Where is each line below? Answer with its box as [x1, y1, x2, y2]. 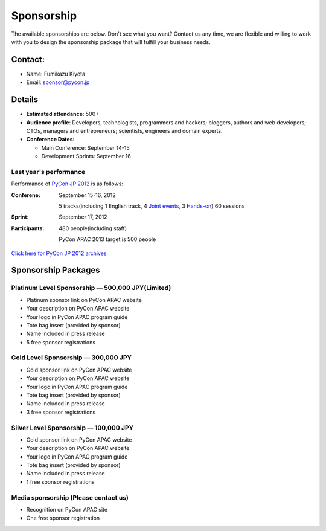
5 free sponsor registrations [26, 338, 96, 346]
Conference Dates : [26, 136, 75, 143]
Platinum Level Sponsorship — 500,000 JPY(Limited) [11, 284, 171, 292]
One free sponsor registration [26, 514, 100, 522]
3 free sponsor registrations [26, 408, 96, 416]
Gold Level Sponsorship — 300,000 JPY [11, 353, 132, 362]
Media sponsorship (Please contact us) [11, 493, 129, 501]
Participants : [11, 224, 45, 232]
